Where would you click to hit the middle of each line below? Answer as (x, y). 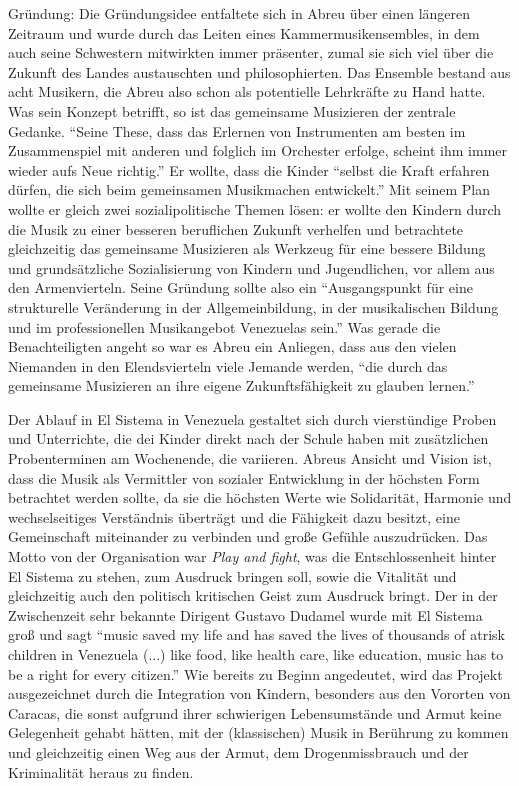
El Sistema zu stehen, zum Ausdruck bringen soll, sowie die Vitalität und (232, 575)
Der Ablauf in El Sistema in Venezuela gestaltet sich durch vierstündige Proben (252, 418)
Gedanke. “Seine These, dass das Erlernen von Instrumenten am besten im (237, 130)
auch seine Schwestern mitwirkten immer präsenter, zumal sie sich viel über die (251, 52)
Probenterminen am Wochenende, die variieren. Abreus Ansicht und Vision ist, (250, 458)
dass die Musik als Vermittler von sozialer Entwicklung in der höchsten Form (244, 477)
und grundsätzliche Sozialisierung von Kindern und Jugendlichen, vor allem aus (251, 267)
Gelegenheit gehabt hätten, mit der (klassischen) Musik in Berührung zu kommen (258, 732)
